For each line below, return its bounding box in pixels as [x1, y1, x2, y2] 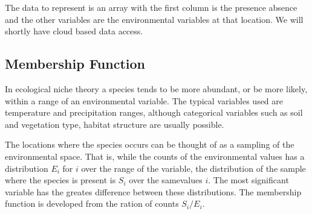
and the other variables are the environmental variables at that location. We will [5, 13, 304, 25]
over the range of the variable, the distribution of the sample [81, 162, 306, 174]
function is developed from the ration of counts [5, 197, 179, 210]
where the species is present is [5, 174, 116, 186]
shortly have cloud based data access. [5, 25, 143, 37]
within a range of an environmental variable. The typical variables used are [5, 94, 284, 107]
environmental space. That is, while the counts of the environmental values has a [5, 149, 305, 162]
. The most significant [208, 174, 289, 186]
